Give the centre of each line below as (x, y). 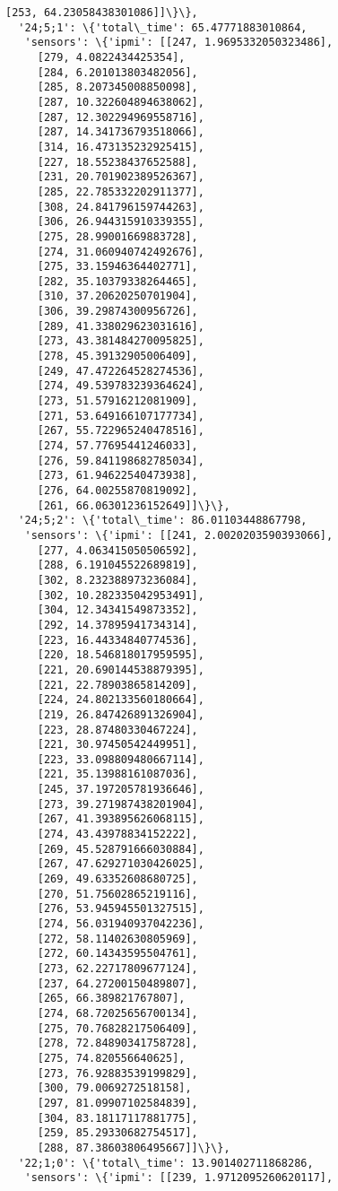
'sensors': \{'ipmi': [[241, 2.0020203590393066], (179, 535)
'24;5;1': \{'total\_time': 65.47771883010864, (163, 27)
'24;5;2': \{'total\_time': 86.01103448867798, (163, 521)
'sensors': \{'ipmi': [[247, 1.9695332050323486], (179, 43)
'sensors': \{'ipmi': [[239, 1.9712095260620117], (179, 1178)
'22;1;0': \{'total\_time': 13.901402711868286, (166, 1163)
